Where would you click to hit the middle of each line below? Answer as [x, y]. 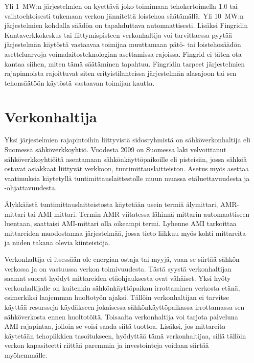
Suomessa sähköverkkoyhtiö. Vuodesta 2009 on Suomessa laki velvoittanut [115, 149]
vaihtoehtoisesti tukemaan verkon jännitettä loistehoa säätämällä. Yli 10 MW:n [124, 15]
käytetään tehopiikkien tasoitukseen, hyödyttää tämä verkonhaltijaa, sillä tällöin [125, 335]
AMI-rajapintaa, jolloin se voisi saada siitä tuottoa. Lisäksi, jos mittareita [115, 326]
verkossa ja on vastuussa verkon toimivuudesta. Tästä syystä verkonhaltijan [118, 268]
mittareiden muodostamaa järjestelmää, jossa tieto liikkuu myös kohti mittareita [125, 233]
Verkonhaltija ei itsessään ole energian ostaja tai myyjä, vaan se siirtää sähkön [122, 259]
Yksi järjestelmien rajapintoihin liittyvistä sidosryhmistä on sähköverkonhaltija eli [127, 140]
